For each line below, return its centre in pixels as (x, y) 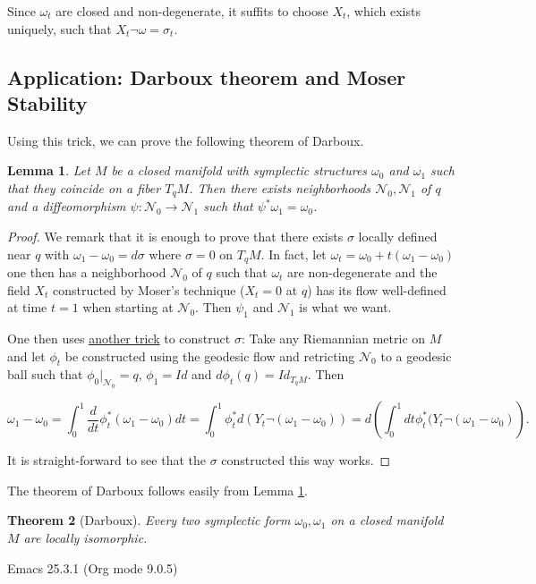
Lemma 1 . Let (49, 170)
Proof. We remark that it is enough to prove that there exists (175, 237)
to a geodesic (416, 355)
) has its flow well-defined (377, 289)
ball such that (45, 374)
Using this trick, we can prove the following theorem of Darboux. (186, 140)
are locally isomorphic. (85, 537)
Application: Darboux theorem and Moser (207, 76)
